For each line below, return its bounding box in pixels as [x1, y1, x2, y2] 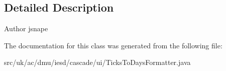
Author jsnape [4, 23, 48, 34]
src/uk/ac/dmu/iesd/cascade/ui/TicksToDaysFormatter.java [4, 57, 191, 67]
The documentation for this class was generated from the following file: [4, 40, 222, 50]
